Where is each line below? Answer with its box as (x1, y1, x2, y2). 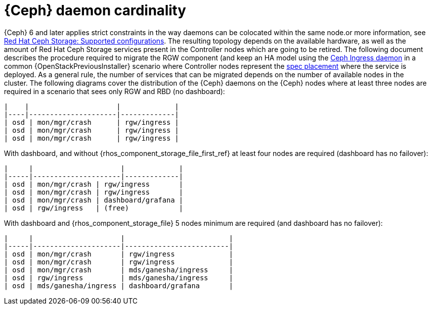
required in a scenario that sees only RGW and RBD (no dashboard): (4, 87, 225, 96)
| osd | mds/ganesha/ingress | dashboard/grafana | (4, 281, 233, 290)
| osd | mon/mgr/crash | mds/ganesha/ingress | (4, 265, 233, 274)
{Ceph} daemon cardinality (4, 2, 186, 19)
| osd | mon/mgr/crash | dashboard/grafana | (4, 196, 183, 204)
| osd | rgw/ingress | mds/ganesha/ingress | (4, 273, 233, 282)
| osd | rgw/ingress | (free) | (4, 204, 183, 212)
